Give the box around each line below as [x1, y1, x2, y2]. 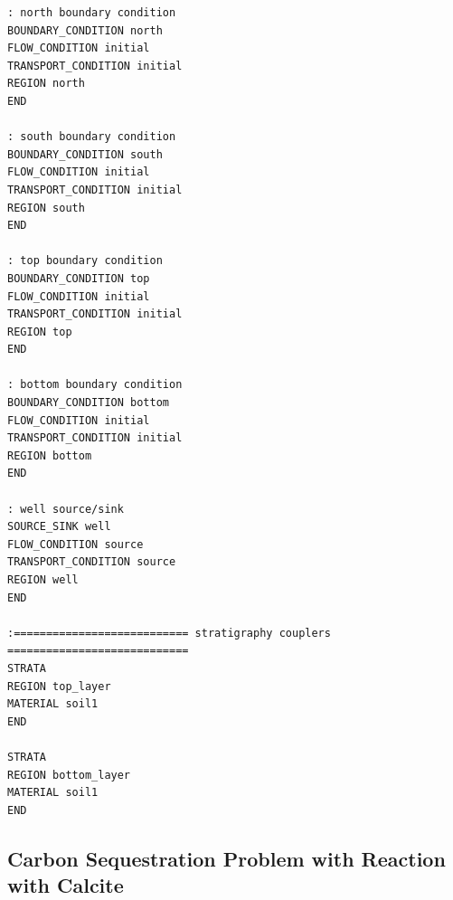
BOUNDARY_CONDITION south [7, 147, 163, 161]
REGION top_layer [7, 679, 111, 693]
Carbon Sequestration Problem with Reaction [7, 844, 446, 872]
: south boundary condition [7, 130, 176, 144]
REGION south [7, 201, 85, 214]
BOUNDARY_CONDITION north [7, 24, 163, 37]
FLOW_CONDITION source [7, 537, 144, 551]
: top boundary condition [7, 254, 163, 268]
